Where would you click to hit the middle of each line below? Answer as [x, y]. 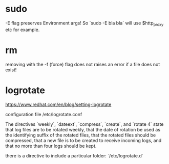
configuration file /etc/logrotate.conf [44, 114]
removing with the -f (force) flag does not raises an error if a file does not [83, 64]
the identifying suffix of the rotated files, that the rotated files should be [81, 135]
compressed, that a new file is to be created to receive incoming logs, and [83, 140]
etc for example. [23, 30]
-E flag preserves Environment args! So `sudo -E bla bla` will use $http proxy [84, 23]
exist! [11, 70]
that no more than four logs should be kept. [51, 146]
